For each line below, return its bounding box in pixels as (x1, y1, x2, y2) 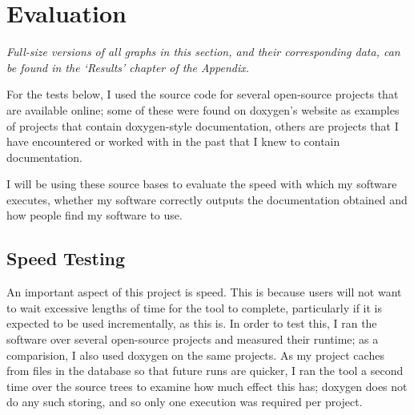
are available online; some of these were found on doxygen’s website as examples (6, 101, 400, 118)
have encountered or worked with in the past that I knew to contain (6, 133, 340, 150)
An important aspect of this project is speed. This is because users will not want (6, 284, 402, 300)
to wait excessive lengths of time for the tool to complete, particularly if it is (6, 299, 382, 316)
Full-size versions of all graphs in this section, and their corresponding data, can (6, 43, 400, 60)
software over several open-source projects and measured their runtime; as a (6, 331, 379, 348)
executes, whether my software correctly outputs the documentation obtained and (6, 191, 408, 207)
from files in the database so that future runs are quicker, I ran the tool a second (6, 362, 404, 379)
